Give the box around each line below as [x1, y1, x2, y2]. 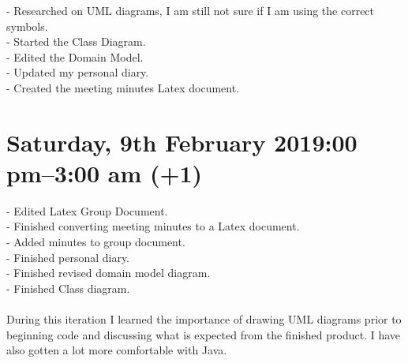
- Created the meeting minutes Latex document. [6, 79, 240, 95]
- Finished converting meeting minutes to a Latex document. [6, 218, 300, 234]
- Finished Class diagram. [6, 279, 130, 296]
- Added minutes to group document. [6, 234, 185, 250]
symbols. [6, 17, 48, 34]
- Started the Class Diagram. [6, 33, 146, 50]
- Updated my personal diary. [6, 64, 149, 80]
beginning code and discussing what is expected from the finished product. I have [6, 326, 401, 342]
